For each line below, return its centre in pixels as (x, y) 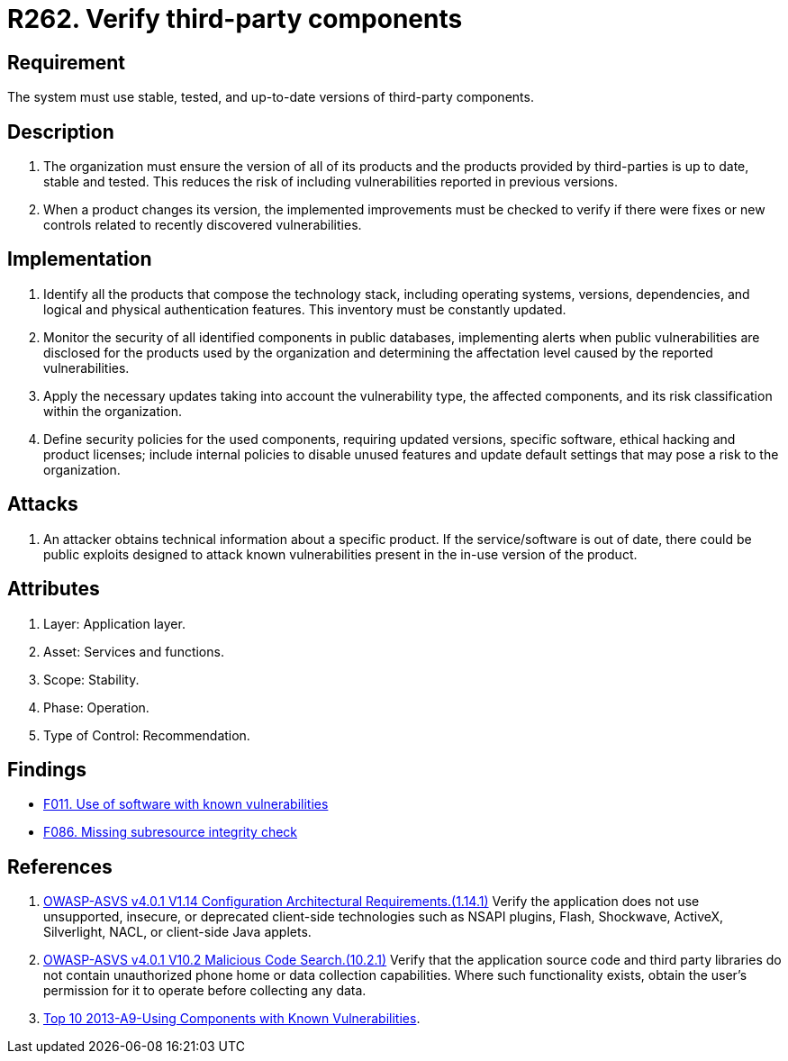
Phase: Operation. (96, 707)
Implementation (80, 259)
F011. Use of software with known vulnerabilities (186, 804)
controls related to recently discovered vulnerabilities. (203, 225)
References (60, 866)
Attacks (43, 504)
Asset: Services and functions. (134, 651)
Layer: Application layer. (114, 623)
